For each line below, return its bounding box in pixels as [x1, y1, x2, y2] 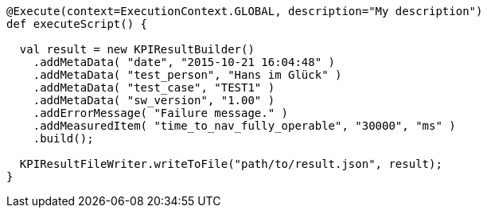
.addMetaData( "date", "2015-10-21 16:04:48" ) [33, 56, 336, 68]
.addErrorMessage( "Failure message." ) [33, 107, 289, 119]
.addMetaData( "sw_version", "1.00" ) [33, 94, 275, 107]
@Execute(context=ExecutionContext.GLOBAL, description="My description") [6, 5, 483, 18]
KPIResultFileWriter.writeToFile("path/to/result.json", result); [19, 158, 442, 170]
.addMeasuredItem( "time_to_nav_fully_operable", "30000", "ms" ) [33, 119, 456, 132]
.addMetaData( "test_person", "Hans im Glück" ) [33, 68, 342, 81]
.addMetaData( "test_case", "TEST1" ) [33, 81, 275, 94]
